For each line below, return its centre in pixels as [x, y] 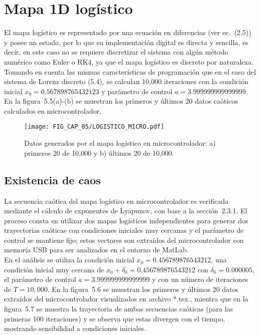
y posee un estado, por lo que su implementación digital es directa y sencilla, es [126, 42]
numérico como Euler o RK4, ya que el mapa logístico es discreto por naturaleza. [129, 61]
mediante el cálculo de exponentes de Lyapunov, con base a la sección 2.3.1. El [126, 211]
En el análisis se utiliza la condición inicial [69, 260]
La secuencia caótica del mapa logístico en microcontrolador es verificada [116, 201]
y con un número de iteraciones [200, 279]
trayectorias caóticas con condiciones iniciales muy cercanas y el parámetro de [124, 230]
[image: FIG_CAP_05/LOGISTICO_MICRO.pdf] [94, 127]
